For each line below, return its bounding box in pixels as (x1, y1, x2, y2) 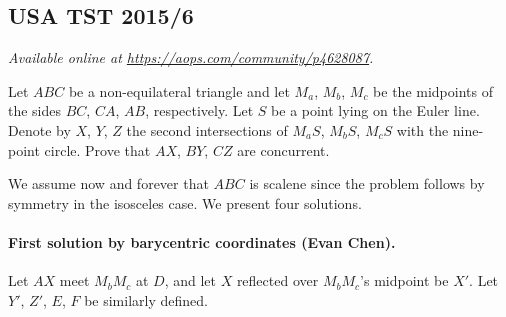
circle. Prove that (44, 139, 151, 160)
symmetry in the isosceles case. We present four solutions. (8, 192, 362, 213)
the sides (8, 100, 62, 121)
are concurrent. (237, 139, 330, 160)
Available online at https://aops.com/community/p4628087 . (8, 47, 374, 68)
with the (396, 119, 449, 140)
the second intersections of (126, 119, 288, 140)
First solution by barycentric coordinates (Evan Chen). (8, 231, 396, 252)
